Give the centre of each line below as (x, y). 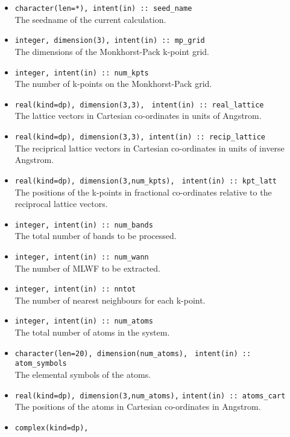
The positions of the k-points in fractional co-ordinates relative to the (143, 192)
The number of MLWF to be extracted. (87, 268)
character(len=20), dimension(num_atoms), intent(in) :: (133, 353)
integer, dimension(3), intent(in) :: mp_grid (110, 41)
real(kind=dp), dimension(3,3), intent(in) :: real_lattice (139, 105)
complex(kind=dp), (52, 428)
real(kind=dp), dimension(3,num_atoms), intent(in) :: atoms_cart (150, 396)
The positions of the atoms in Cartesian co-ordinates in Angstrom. (138, 407)
